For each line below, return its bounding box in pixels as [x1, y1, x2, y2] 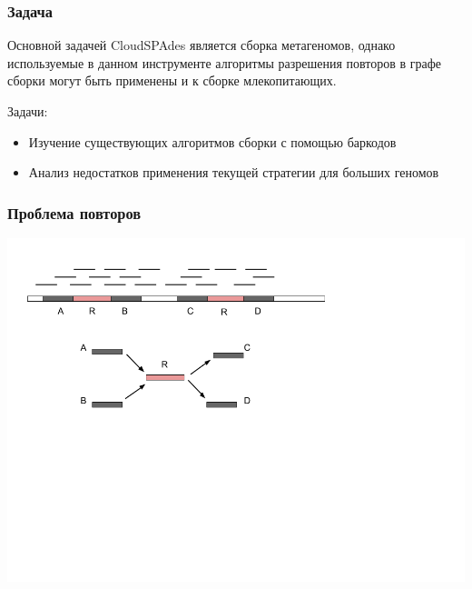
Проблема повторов [7, 201, 142, 224]
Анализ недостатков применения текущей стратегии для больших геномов [28, 163, 439, 182]
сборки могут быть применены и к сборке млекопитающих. [7, 71, 337, 90]
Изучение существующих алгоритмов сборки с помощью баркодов [28, 132, 397, 151]
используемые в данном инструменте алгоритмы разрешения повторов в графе [7, 53, 442, 72]
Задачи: [7, 102, 48, 120]
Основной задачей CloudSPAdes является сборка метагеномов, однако [7, 35, 396, 55]
